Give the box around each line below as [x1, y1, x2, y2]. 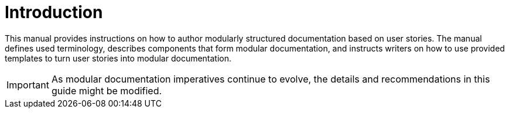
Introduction [5, 2, 103, 22]
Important [6, 78, 49, 91]
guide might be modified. [51, 84, 162, 97]
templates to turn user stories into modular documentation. [5, 53, 232, 63]
